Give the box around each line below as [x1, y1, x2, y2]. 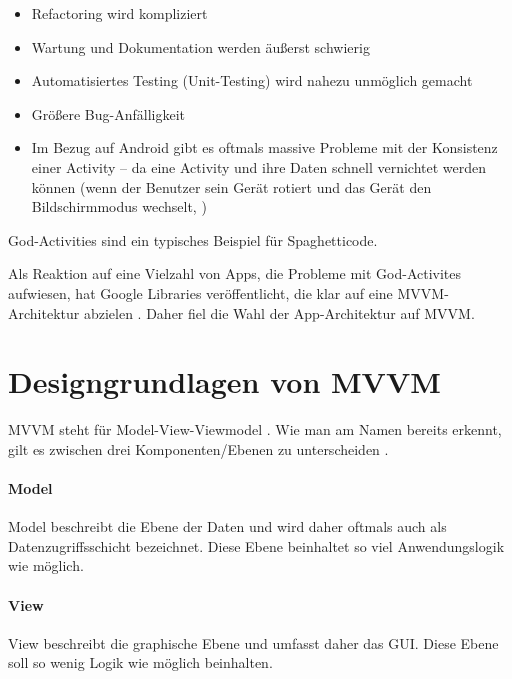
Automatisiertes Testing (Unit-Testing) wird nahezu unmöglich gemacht [31, 70, 473, 91]
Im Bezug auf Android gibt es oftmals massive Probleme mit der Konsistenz [31, 137, 498, 158]
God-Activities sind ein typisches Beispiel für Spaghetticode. [8, 229, 378, 250]
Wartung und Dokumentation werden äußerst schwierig [31, 36, 370, 57]
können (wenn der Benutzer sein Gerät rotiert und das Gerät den [31, 176, 432, 197]
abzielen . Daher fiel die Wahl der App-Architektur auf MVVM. [83, 302, 475, 323]
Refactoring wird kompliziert [31, 3, 208, 23]
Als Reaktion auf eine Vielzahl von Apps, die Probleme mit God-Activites [8, 263, 462, 284]
